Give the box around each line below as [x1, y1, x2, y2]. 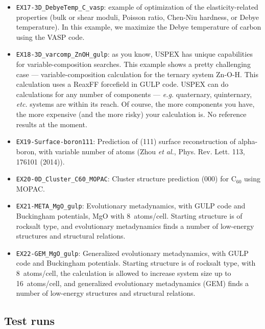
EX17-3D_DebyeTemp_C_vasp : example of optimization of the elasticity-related [16, 2, 258, 12]
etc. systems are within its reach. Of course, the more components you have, [16, 99, 255, 109]
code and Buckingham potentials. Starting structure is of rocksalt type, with [16, 257, 256, 268]
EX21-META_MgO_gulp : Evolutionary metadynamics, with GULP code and [16, 200, 246, 211]
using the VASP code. [16, 31, 85, 42]
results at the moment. [16, 119, 87, 129]
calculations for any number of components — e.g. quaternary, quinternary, [16, 88, 252, 99]
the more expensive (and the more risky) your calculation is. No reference [16, 109, 247, 120]
